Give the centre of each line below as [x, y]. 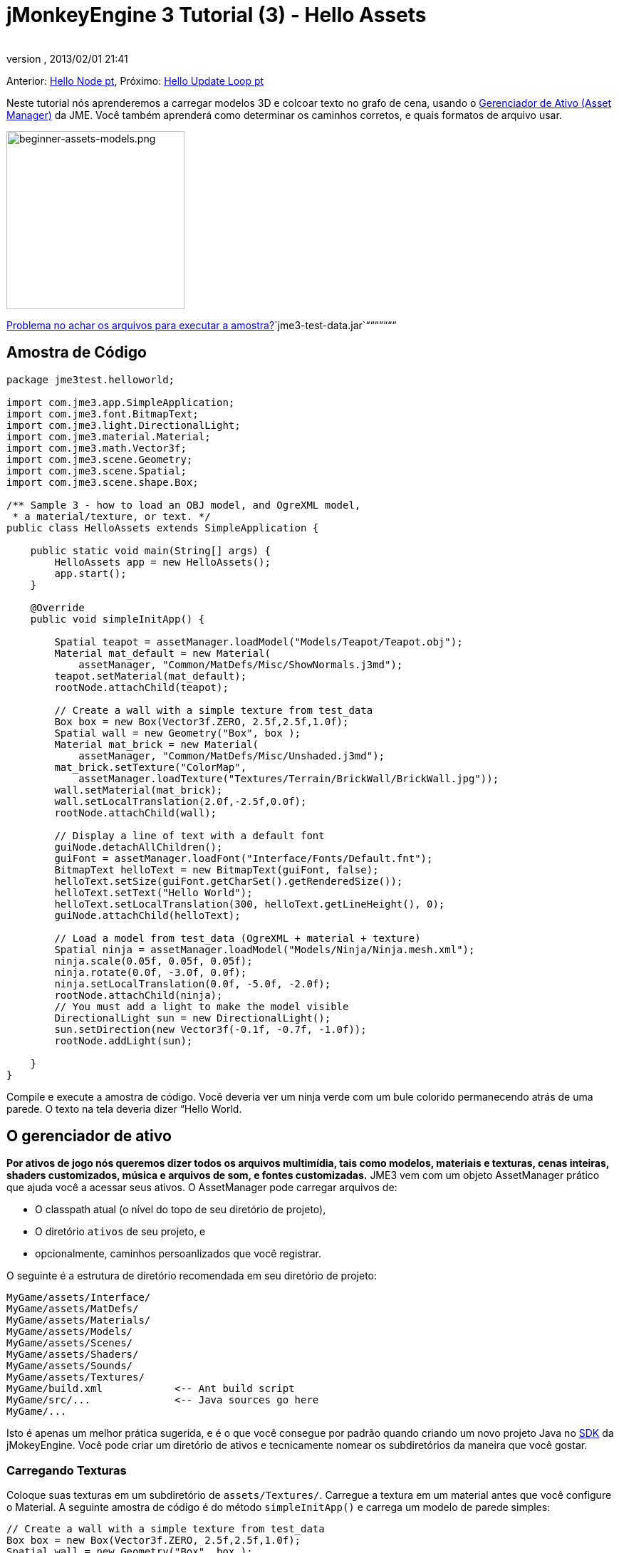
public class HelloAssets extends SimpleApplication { [163, 528]
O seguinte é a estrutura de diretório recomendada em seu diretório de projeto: [192, 1276]
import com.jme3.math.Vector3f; [97, 448]
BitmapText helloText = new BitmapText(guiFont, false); [217, 869]
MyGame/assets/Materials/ [79, 1320]
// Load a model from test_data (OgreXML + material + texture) [238, 938]
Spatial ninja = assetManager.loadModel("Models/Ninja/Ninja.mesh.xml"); [265, 949]
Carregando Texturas [67, 1470]
